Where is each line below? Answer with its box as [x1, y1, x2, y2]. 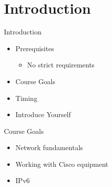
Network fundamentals [15, 142, 83, 153]
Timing [15, 93, 38, 103]
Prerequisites [15, 43, 54, 53]
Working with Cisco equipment [15, 158, 109, 169]
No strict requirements [27, 60, 95, 70]
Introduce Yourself [15, 109, 71, 120]
